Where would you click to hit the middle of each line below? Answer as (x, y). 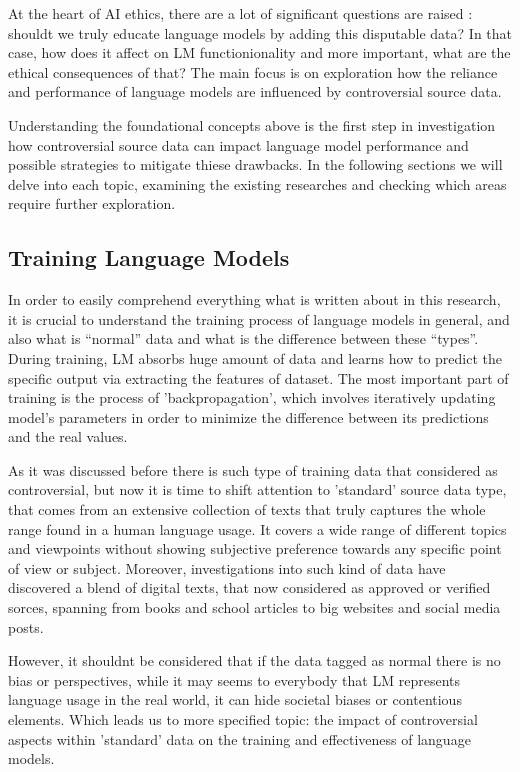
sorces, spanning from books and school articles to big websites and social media (254, 607)
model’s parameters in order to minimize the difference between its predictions (248, 416)
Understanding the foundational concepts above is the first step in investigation (252, 124)
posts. (26, 626)
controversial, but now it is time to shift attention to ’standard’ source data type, (257, 489)
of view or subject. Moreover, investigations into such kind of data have (227, 567)
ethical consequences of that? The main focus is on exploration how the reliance (253, 71)
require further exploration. (92, 203)
